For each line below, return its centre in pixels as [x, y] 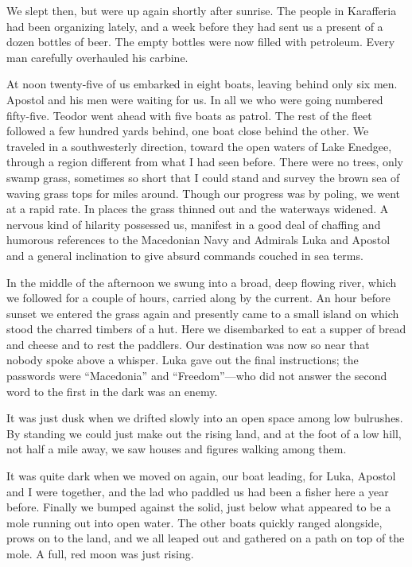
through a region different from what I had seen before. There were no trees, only [205, 162]
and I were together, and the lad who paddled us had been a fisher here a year [198, 491]
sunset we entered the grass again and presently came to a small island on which [203, 313]
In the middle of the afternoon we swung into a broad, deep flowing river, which [202, 282]
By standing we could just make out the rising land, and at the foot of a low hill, [204, 433]
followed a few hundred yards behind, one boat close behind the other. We [188, 131]
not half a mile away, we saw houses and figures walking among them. [177, 449]
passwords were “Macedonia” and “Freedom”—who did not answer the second [197, 376]
